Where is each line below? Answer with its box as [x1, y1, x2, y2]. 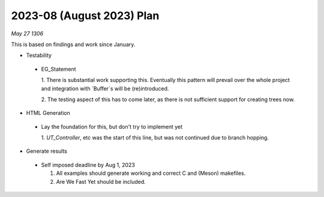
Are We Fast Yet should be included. [56, 178, 146, 185]
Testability [26, 51, 52, 59]
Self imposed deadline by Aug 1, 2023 [41, 161, 135, 168]
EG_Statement [41, 65, 76, 72]
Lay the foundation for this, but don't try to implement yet [41, 123, 183, 130]
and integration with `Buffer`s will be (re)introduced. [41, 84, 169, 92]
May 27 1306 [11, 30, 44, 37]
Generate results [26, 147, 68, 155]
